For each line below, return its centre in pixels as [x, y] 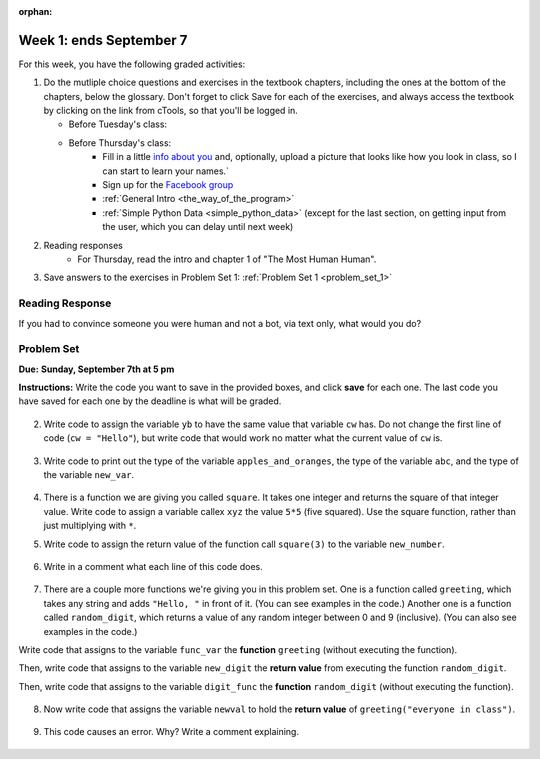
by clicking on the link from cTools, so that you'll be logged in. [171, 111]
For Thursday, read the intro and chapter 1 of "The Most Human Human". [227, 259]
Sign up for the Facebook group [168, 185]
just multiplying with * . [90, 526]
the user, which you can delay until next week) [198, 227]
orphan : [35, 11]
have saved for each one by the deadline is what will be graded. [150, 401]
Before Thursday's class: [120, 142]
